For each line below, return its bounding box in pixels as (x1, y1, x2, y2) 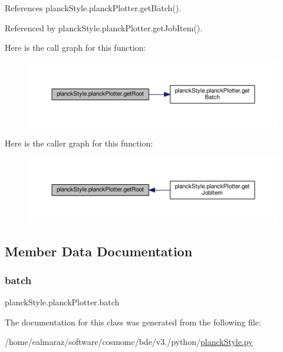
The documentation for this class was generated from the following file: (5, 315, 261, 328)
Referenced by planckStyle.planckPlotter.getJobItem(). (5, 21, 203, 34)
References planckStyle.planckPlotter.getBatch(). (5, 2, 182, 14)
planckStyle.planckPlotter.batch (5, 296, 120, 308)
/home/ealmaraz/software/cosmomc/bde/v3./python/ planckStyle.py (5, 335, 253, 348)
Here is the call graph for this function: (5, 41, 146, 54)
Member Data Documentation (5, 242, 193, 260)
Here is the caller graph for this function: (5, 137, 153, 149)
